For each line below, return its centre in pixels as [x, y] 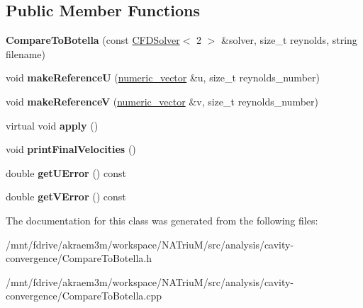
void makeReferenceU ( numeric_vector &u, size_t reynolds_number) [163, 78]
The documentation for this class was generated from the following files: [162, 220]
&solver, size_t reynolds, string [289, 40]
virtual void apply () [52, 125]
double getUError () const [66, 172]
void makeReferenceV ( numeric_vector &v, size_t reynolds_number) [162, 101]
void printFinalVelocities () [71, 149]
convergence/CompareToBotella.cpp [84, 296]
